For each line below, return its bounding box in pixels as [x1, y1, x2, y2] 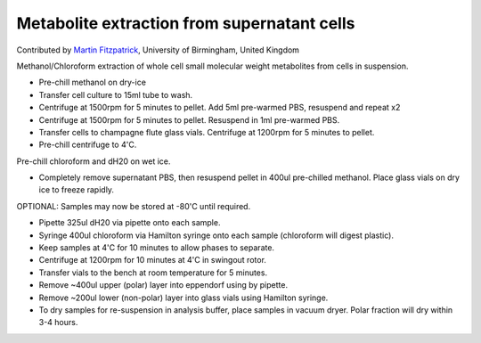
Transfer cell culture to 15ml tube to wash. [38, 89, 193, 100]
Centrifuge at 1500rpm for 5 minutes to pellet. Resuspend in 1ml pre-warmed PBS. [38, 114, 340, 125]
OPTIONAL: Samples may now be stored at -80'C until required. [16, 200, 251, 211]
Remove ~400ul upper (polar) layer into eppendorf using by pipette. [38, 280, 289, 290]
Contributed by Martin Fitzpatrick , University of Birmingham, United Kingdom [16, 45, 300, 55]
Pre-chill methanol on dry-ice [38, 77, 147, 88]
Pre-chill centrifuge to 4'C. [38, 139, 137, 151]
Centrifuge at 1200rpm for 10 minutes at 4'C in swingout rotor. [38, 255, 267, 265]
